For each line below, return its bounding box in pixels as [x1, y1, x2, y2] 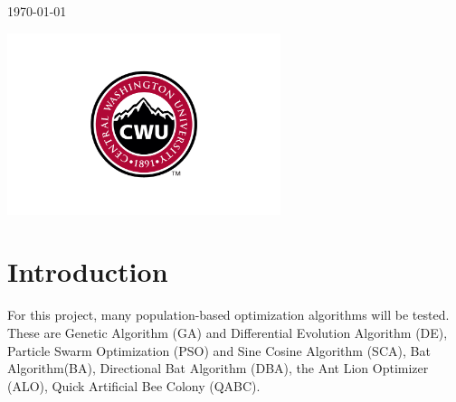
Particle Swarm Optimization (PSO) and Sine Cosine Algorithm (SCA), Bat [7, 341, 431, 360]
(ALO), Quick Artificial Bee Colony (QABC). [7, 376, 261, 395]
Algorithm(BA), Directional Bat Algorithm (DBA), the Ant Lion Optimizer [7, 359, 429, 378]
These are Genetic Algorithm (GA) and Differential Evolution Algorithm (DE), [7, 323, 448, 341]
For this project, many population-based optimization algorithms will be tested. [7, 305, 450, 324]
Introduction [7, 253, 168, 290]
